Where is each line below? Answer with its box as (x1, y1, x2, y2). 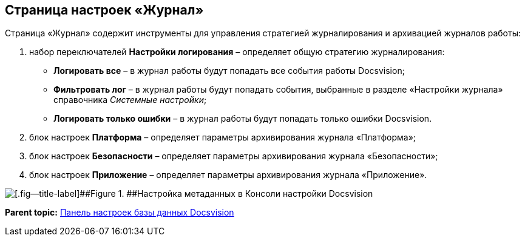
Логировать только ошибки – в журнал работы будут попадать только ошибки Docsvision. (53, 113, 432, 124)
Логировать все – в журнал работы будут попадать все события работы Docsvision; (53, 65, 405, 76)
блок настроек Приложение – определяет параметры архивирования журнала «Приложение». (29, 170, 427, 180)
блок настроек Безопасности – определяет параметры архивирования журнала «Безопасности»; (29, 151, 438, 162)
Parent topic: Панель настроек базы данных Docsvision (5, 207, 234, 218)
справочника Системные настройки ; (53, 94, 207, 105)
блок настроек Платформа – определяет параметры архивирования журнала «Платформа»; (29, 132, 416, 143)
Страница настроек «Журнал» (5, 2, 204, 18)
